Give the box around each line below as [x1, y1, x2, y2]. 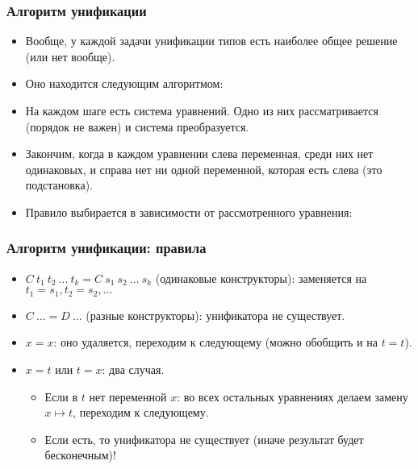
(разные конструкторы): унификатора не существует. [86, 306, 345, 323]
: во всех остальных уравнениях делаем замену [177, 388, 408, 405]
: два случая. [102, 361, 165, 378]
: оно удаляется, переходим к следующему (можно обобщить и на [53, 334, 378, 351]
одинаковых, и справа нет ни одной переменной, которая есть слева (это [25, 160, 382, 177]
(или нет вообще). [25, 48, 115, 64]
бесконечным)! [44, 446, 116, 463]
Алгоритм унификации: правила [6, 238, 207, 258]
